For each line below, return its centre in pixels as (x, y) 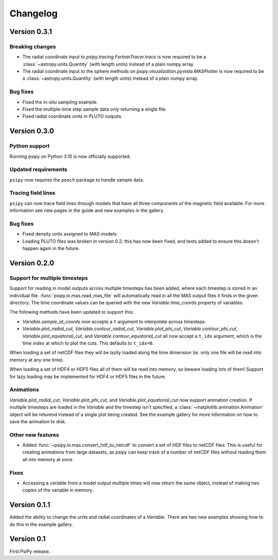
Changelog (33, 13)
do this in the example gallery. (41, 524)
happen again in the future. (51, 248)
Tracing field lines (32, 193)
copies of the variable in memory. (58, 490)
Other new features (34, 435)
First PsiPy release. (30, 551)
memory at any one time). (37, 359)
